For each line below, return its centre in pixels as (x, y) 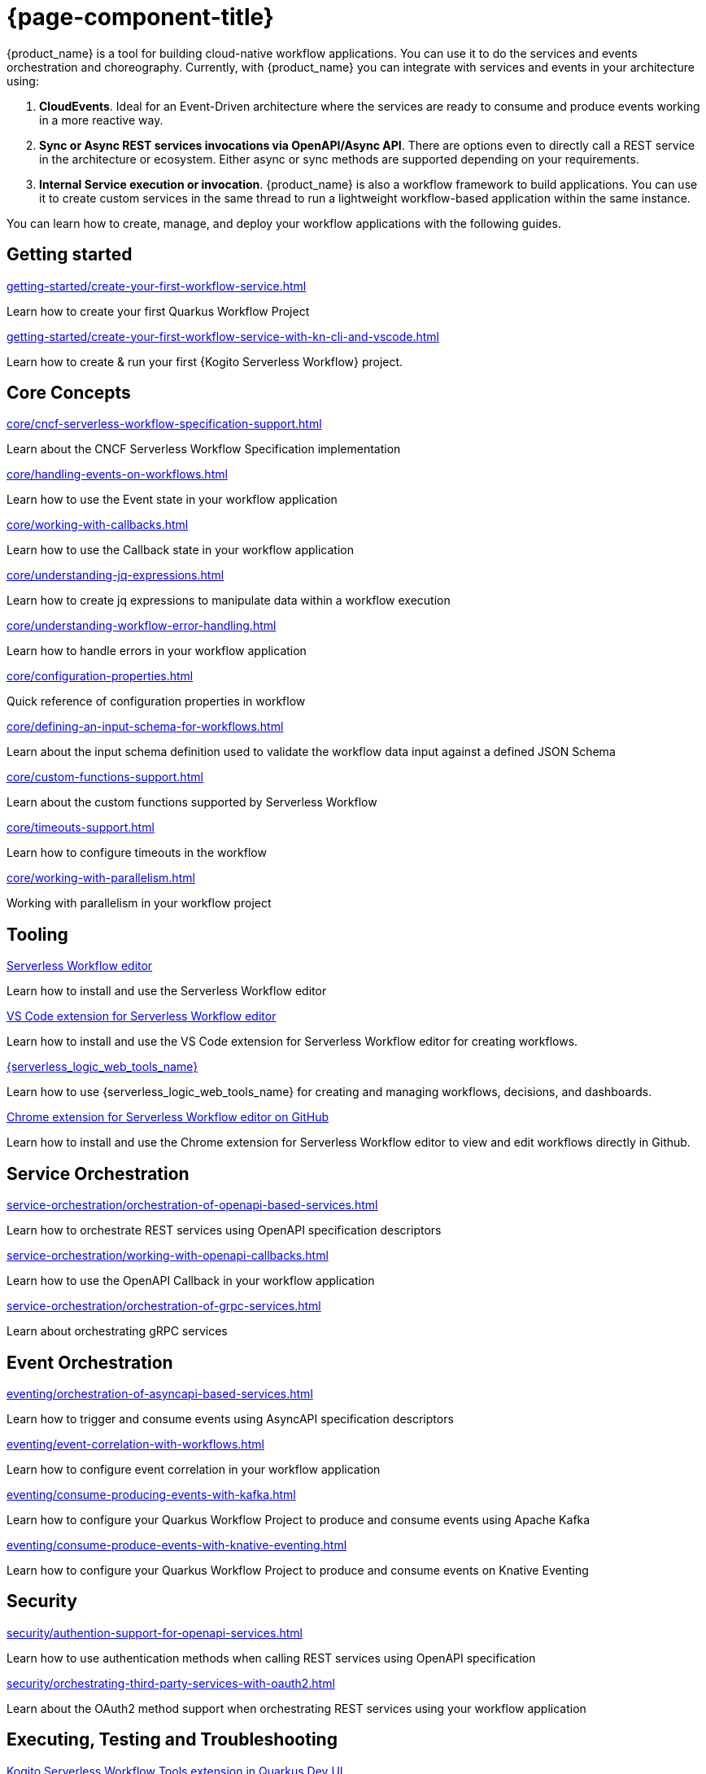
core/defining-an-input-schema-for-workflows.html (145, 727)
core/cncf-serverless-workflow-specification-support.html (164, 424)
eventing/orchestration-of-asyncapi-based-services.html (160, 1393)
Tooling (37, 934)
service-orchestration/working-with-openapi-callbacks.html (168, 1256)
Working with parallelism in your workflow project (139, 903)
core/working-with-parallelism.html (101, 878)
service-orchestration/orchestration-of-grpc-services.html (164, 1306)
